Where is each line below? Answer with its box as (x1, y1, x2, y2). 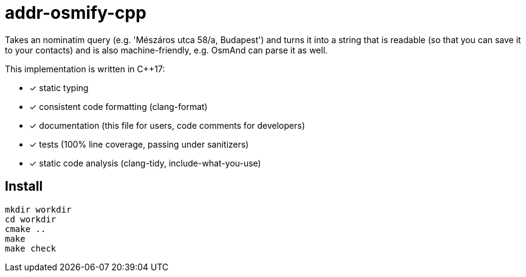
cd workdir (5, 214, 56, 224)
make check (5, 243, 56, 253)
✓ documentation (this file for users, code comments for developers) (29, 120, 305, 131)
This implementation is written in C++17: (5, 63, 165, 74)
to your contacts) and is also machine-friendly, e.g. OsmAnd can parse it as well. (5, 44, 328, 55)
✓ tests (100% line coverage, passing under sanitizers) (29, 138, 249, 149)
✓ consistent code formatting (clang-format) (29, 101, 208, 112)
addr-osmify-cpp (5, 2, 146, 23)
